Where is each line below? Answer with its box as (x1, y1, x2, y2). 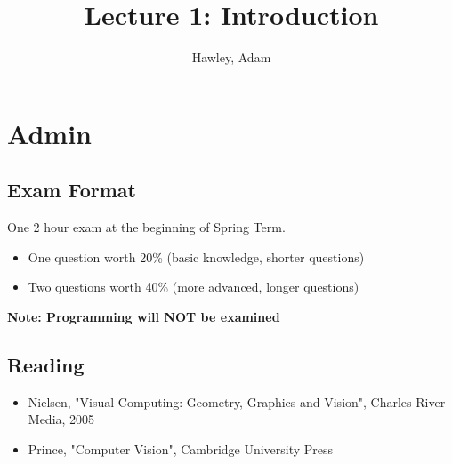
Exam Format (7, 176, 136, 204)
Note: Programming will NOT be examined (7, 307, 280, 325)
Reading (7, 350, 85, 378)
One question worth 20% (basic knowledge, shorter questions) (28, 247, 365, 266)
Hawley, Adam (191, 48, 271, 67)
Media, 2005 (28, 410, 95, 428)
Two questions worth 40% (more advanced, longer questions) (28, 277, 359, 296)
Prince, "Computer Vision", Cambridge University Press (28, 439, 334, 458)
